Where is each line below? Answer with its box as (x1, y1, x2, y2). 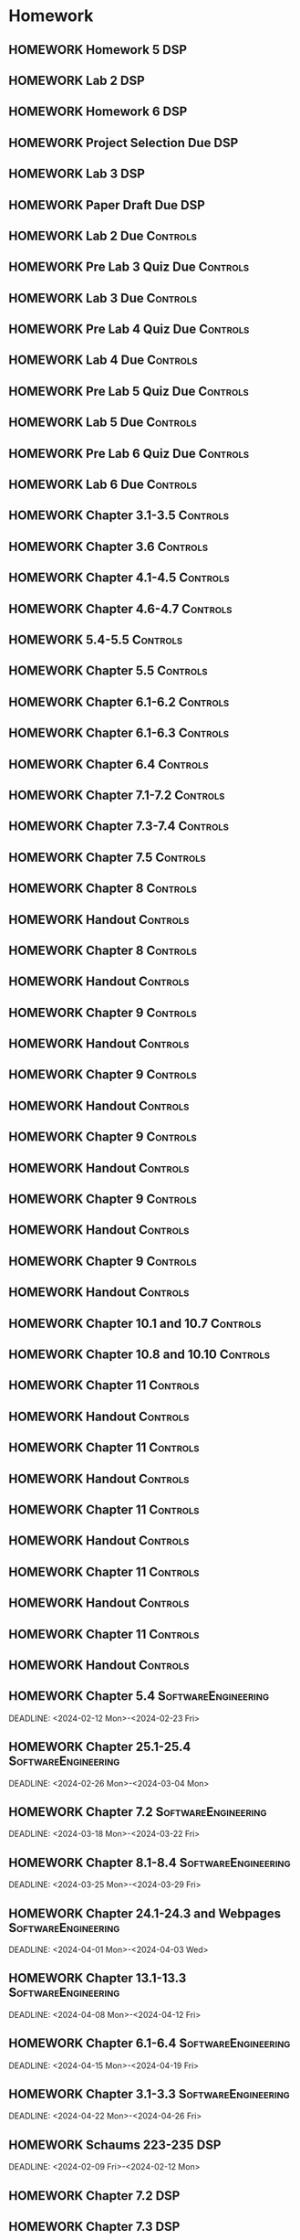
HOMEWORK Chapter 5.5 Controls (8, 664, 208, 679)
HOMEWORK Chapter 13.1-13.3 (8, 1970, 187, 1986)
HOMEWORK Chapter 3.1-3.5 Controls (8, 508, 230, 524)
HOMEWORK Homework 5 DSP (8, 42, 188, 58)
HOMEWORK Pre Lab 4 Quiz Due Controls (8, 322, 250, 337)
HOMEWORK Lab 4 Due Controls (8, 353, 198, 368)
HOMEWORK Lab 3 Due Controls (8, 290, 198, 306)
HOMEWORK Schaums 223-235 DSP (8, 2137, 222, 2152)
